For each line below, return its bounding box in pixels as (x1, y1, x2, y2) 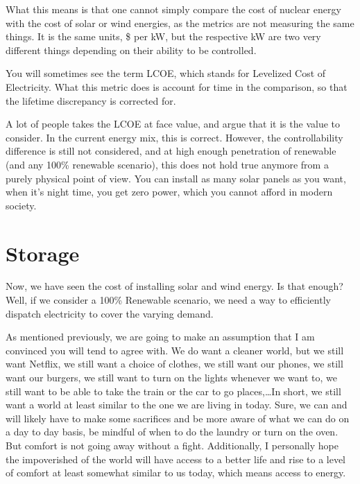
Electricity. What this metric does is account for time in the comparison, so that (6, 79, 348, 94)
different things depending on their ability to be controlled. (6, 42, 257, 57)
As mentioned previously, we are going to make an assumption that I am (6, 329, 315, 344)
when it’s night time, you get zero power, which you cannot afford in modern (6, 184, 333, 199)
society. (6, 198, 37, 212)
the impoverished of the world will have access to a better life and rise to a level (6, 451, 346, 466)
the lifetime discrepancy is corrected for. (6, 93, 176, 107)
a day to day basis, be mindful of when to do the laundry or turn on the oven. (6, 424, 338, 439)
